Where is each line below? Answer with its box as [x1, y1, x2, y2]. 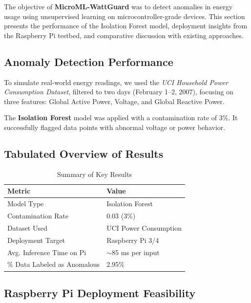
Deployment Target [7, 235, 65, 245]
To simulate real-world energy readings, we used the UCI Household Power [4, 77, 228, 87]
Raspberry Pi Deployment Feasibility [4, 285, 196, 300]
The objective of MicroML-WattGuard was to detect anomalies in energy [4, 1, 233, 11]
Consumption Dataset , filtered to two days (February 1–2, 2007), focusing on [4, 87, 233, 97]
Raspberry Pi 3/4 [106, 235, 159, 245]
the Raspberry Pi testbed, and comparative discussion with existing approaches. [4, 30, 244, 40]
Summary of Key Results [57, 169, 132, 179]
